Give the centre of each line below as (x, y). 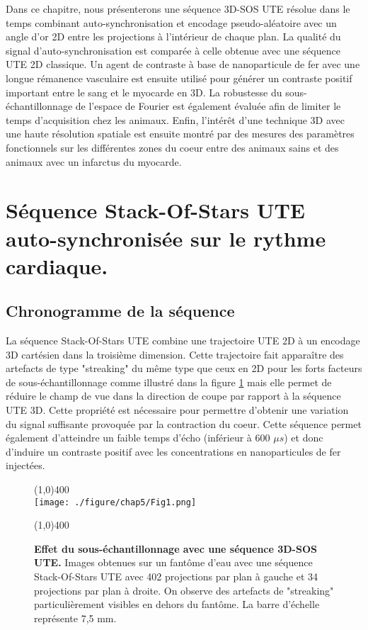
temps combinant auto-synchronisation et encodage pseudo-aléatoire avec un (171, 22)
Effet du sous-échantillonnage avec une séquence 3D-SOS (176, 548)
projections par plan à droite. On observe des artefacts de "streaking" (184, 590)
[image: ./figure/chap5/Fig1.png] (115, 502)
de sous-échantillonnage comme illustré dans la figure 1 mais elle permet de (169, 382)
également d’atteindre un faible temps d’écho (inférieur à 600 (138, 438)
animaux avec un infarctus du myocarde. (94, 161)
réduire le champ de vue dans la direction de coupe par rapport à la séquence (173, 396)
